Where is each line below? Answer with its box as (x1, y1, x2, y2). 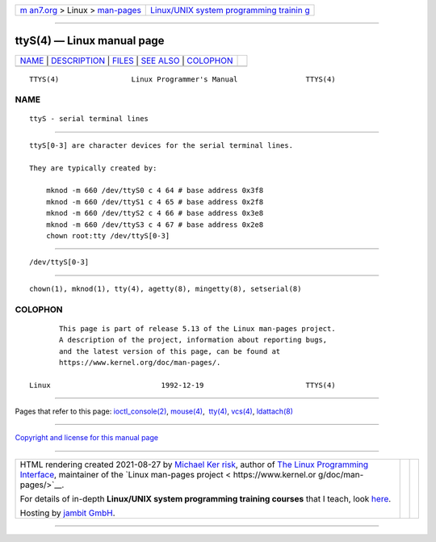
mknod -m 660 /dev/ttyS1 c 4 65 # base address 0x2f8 (45, 197, 264, 206)
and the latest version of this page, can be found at (59, 347, 281, 355)
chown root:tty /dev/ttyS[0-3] (45, 231, 170, 240)
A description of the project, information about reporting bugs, (59, 335, 328, 345)
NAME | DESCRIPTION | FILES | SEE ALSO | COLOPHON (19, 55, 233, 66)
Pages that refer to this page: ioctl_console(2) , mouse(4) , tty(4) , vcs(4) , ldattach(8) (15, 406, 294, 416)
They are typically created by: (29, 163, 157, 173)
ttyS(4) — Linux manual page (15, 34, 165, 48)
